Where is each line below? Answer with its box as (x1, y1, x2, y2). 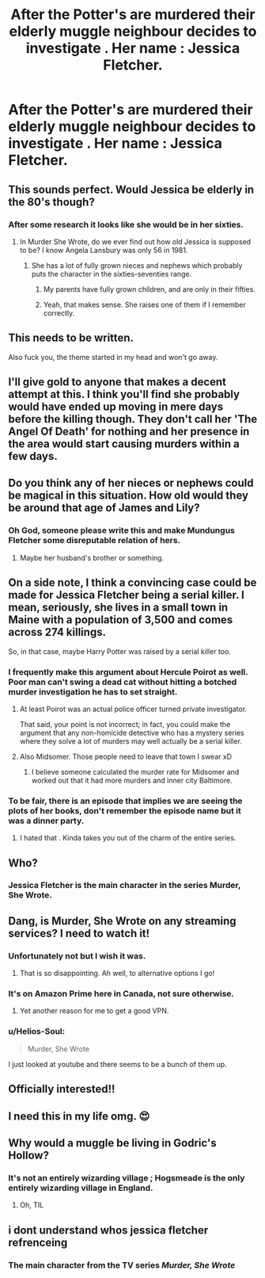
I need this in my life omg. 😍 (8, 1109, 150, 1123)
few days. (8, 450, 58, 463)
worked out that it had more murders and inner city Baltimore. (31, 775, 233, 785)
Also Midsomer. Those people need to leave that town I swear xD (19, 752, 232, 761)
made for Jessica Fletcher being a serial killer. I (8, 588, 245, 602)
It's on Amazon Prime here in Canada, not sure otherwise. (8, 989, 235, 1000)
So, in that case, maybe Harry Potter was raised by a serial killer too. (8, 646, 232, 656)
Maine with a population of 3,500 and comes (8, 613, 233, 627)
